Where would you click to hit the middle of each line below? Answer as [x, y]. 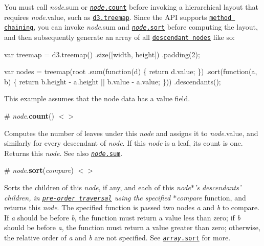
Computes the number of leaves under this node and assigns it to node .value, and [131, 133]
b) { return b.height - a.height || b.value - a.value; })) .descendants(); [113, 81]
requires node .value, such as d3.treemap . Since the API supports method [118, 17]
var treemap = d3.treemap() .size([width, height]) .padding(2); [102, 54]
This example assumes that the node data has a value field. [97, 98]
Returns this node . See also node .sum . [63, 153]
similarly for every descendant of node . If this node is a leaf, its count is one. [124, 143]
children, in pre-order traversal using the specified [87, 197]
